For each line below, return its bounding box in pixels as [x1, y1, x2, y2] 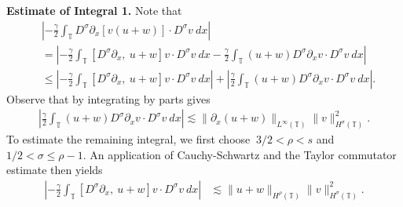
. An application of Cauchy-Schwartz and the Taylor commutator [82, 146, 397, 162]
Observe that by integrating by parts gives [6, 90, 211, 107]
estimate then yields [6, 162, 103, 178]
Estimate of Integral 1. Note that [6, 2, 182, 18]
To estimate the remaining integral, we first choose [6, 131, 251, 147]
